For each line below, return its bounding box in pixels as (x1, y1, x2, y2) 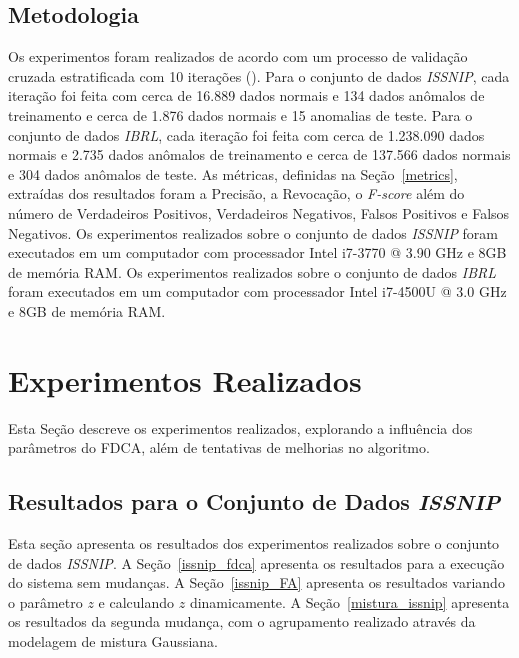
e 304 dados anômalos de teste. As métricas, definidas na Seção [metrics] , (8, 163, 458, 184)
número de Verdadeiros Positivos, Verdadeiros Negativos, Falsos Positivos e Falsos (8, 202, 510, 223)
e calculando (98, 591, 175, 612)
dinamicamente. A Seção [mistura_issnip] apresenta (189, 591, 510, 612)
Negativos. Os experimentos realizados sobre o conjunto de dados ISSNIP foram (8, 222, 498, 243)
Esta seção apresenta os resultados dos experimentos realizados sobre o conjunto (8, 533, 500, 554)
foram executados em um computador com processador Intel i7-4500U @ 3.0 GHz (8, 281, 507, 302)
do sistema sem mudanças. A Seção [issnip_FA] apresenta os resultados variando (8, 572, 505, 593)
